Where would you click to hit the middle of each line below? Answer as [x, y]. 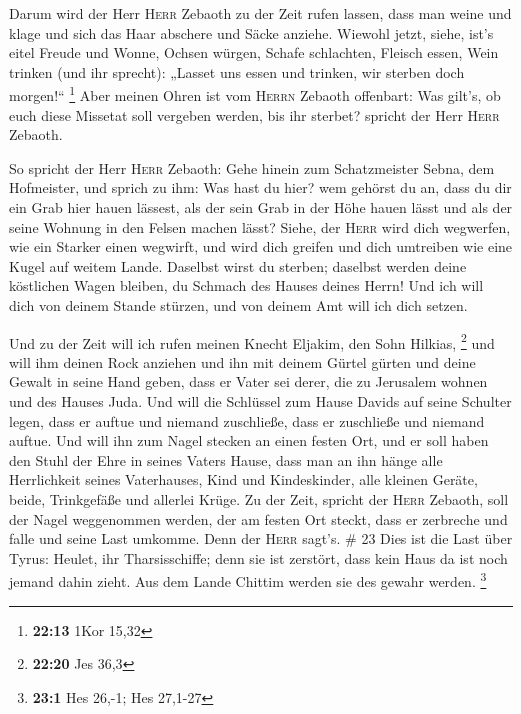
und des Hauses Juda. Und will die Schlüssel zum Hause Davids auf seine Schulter [260, 401]
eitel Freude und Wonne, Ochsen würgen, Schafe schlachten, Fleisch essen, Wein [254, 52]
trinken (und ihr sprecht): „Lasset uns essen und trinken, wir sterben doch [237, 71]
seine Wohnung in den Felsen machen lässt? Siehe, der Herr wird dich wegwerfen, [260, 226]
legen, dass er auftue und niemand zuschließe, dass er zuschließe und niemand [247, 420]
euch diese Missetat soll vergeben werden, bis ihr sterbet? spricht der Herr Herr [254, 114]
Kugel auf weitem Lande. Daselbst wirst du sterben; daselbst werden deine [238, 265]
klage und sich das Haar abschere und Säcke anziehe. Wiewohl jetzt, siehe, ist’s [251, 32]
